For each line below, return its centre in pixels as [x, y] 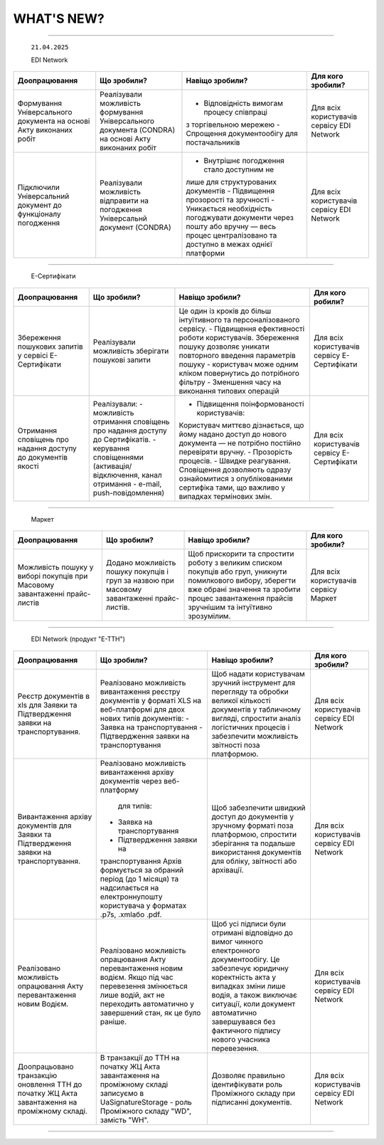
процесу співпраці [236, 112]
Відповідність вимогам [244, 103]
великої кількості [241, 700]
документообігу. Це [246, 959]
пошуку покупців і [137, 571]
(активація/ [112, 466]
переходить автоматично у [147, 1003]
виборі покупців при [53, 576]
